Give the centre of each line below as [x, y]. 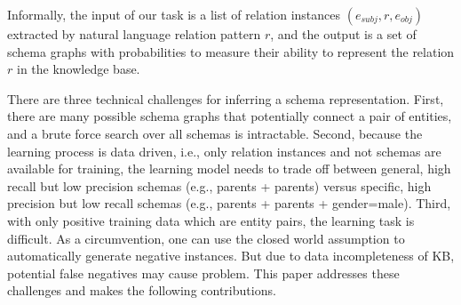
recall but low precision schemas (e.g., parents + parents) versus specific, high [219, 185]
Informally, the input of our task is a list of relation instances [174, 14]
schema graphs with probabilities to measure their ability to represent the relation [231, 51]
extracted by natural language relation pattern [134, 34]
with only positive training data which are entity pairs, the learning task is [211, 220]
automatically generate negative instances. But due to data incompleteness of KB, [231, 256]
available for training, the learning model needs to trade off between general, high [229, 169]
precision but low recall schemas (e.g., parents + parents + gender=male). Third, [229, 203]
